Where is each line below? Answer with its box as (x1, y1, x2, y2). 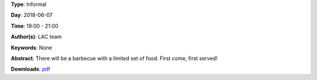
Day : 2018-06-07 (11, 12, 53, 19)
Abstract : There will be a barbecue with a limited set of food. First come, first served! (11, 55, 218, 62)
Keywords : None (11, 44, 52, 51)
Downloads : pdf (11, 65, 50, 73)
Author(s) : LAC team (11, 33, 62, 41)
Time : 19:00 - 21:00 (11, 22, 59, 29)
